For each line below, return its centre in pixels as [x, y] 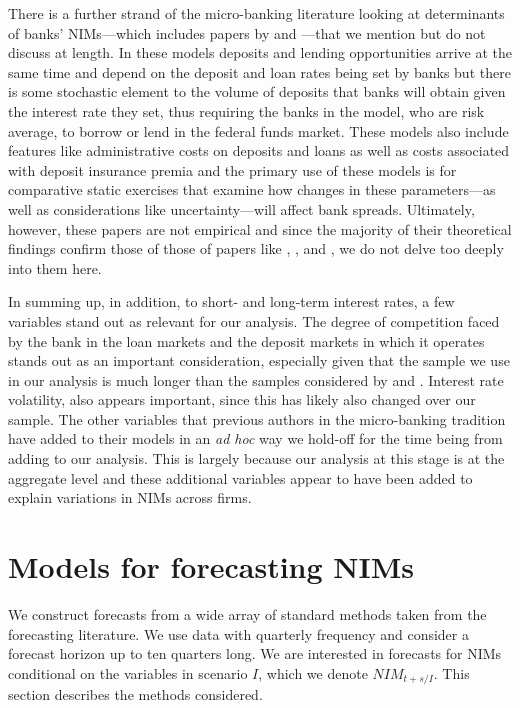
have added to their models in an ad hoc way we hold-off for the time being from [255, 438]
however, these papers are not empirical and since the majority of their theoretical [260, 228]
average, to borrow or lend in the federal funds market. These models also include [258, 130]
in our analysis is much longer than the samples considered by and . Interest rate [256, 379]
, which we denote [313, 672]
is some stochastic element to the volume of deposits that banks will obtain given [257, 91]
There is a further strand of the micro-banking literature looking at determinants [256, 13]
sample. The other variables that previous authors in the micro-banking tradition [257, 418]
